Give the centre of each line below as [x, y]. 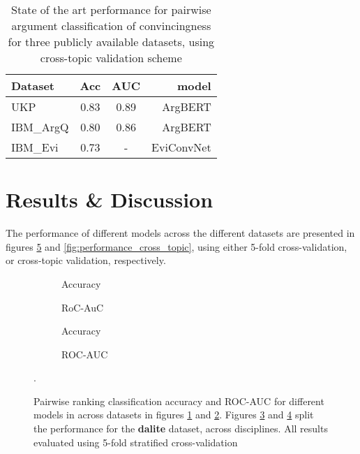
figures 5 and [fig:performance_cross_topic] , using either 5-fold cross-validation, [177, 246]
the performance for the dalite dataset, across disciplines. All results [181, 429]
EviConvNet [181, 147]
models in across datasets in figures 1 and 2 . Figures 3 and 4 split [174, 415]
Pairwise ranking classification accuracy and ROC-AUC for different [179, 401]
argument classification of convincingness [111, 25]
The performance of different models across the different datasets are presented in [180, 233]
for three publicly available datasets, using [111, 42]
